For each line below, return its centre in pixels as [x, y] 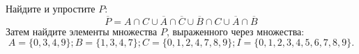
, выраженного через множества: [235, 31]
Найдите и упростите [51, 8]
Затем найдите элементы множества [82, 31]
